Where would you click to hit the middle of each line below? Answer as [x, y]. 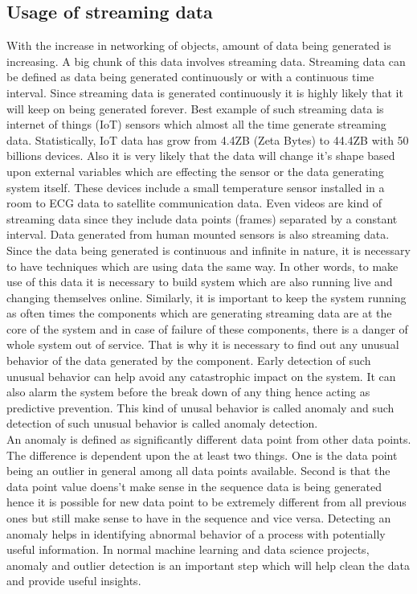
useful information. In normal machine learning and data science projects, [188, 549]
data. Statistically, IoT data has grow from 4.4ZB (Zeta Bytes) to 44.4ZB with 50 [208, 139]
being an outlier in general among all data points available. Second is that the [198, 471]
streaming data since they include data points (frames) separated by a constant [202, 218]
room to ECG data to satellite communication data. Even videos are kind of [194, 203]
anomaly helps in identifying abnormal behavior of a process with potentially [196, 533]
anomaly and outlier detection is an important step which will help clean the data [208, 565]
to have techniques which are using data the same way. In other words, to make [202, 266]
